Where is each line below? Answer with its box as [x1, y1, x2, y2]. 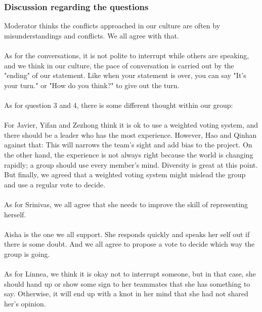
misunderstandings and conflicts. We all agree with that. [4, 30, 179, 41]
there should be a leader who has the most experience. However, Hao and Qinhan [4, 129, 257, 140]
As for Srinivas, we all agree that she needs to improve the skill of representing [4, 199, 248, 209]
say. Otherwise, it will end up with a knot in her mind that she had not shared [4, 288, 248, 299]
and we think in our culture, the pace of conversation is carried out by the [4, 60, 234, 70]
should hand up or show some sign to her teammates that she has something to [4, 278, 250, 289]
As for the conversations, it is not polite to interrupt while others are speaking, [4, 50, 249, 60]
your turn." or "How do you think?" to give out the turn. [4, 80, 180, 90]
